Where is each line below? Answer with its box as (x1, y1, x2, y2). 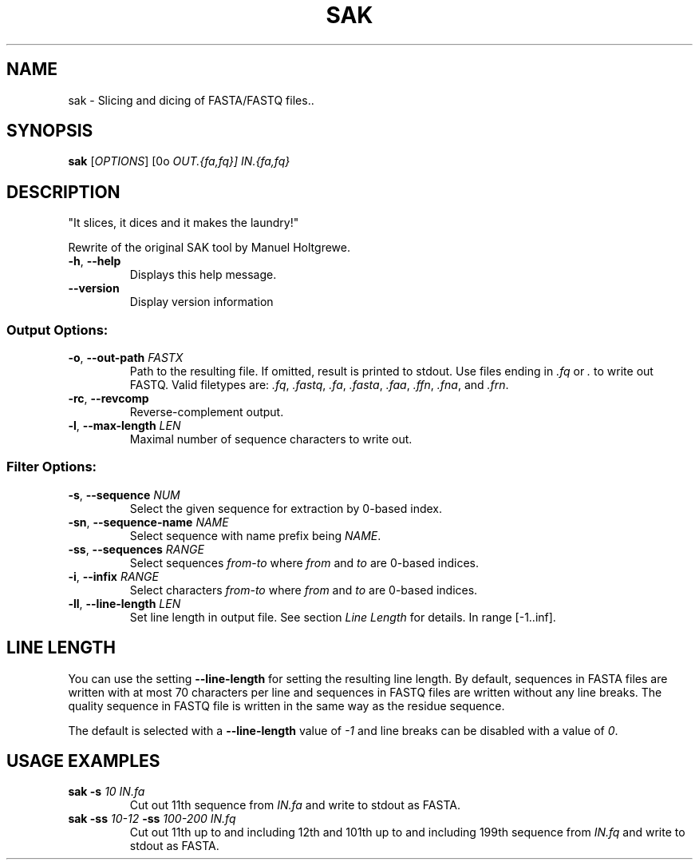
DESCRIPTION (6, 181, 120, 202)
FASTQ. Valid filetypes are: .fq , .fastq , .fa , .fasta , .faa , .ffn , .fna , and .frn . (129, 378, 509, 392)
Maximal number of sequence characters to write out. (129, 432, 413, 447)
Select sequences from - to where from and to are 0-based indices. (129, 555, 480, 570)
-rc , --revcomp (68, 391, 149, 406)
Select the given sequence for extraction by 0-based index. (129, 501, 443, 515)
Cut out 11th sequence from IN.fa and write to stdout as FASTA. (129, 798, 460, 812)
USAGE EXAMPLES (6, 751, 160, 772)
